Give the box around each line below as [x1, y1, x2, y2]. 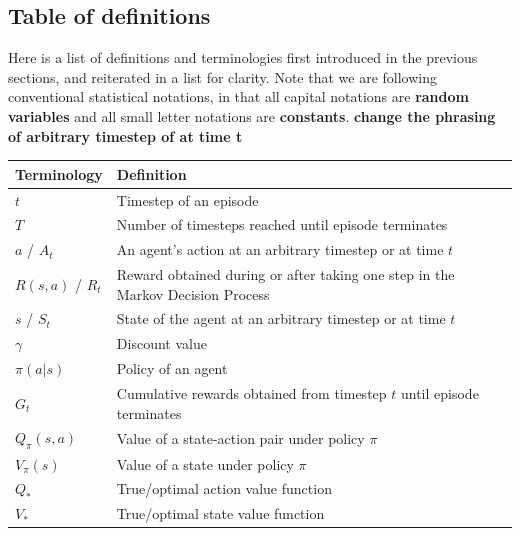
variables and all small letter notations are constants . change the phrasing [8, 105, 496, 126]
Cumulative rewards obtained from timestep [116, 383, 387, 404]
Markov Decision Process [116, 283, 270, 304]
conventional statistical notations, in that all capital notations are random [8, 86, 469, 107]
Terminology [15, 163, 103, 184]
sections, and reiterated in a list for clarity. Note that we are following [8, 66, 437, 87]
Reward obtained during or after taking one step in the [116, 264, 455, 285]
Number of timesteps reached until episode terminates [116, 214, 448, 235]
